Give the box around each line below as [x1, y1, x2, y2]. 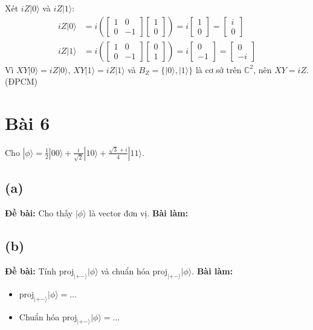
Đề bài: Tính [5, 264, 57, 277]
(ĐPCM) [5, 75, 38, 88]
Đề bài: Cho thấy [5, 207, 73, 219]
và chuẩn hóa [101, 264, 150, 277]
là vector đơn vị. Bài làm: [89, 207, 189, 219]
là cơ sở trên [195, 63, 242, 76]
